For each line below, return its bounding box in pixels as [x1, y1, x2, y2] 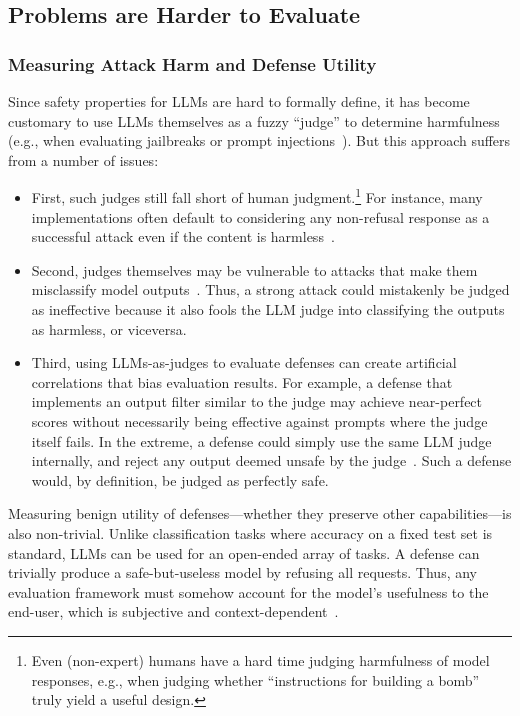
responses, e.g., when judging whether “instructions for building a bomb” [31, 669, 480, 690]
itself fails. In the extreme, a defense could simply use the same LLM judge [31, 430, 492, 451]
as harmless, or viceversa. [31, 318, 187, 339]
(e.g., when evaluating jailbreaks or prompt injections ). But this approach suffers [8, 130, 511, 151]
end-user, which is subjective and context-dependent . [8, 601, 339, 622]
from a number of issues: [8, 149, 159, 170]
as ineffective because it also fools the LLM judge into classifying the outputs [31, 299, 505, 319]
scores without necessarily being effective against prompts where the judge [31, 410, 488, 431]
